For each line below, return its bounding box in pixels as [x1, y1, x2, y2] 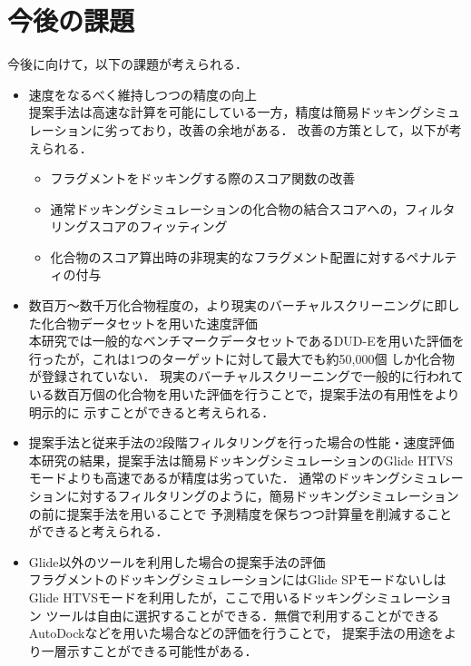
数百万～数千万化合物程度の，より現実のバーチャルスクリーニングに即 [28, 296, 447, 315]
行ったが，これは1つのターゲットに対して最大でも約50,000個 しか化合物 [28, 348, 456, 367]
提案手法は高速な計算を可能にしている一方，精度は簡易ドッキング [28, 103, 422, 122]
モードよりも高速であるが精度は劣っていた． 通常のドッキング [28, 468, 400, 487]
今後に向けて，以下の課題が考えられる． [7, 54, 249, 73]
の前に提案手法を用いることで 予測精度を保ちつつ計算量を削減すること [28, 504, 453, 523]
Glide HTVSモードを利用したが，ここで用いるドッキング [28, 587, 364, 606]
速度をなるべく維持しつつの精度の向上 [28, 84, 257, 103]
